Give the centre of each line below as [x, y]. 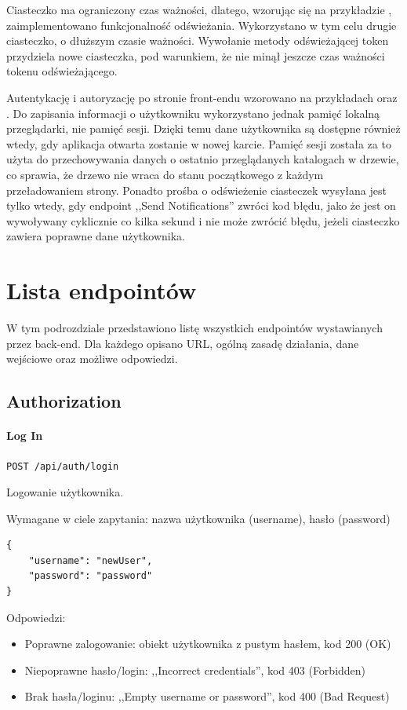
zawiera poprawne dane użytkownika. [96, 236]
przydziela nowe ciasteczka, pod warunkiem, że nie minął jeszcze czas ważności [196, 55]
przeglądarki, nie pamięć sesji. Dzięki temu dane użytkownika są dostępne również [203, 128]
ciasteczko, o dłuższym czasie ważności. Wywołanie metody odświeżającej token [198, 40]
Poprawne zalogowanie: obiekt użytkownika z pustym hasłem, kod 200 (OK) [208, 644]
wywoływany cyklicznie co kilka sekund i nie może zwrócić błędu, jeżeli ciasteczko [203, 220]
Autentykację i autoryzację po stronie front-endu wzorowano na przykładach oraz [202, 97]
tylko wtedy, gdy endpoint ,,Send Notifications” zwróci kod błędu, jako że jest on [201, 205]
